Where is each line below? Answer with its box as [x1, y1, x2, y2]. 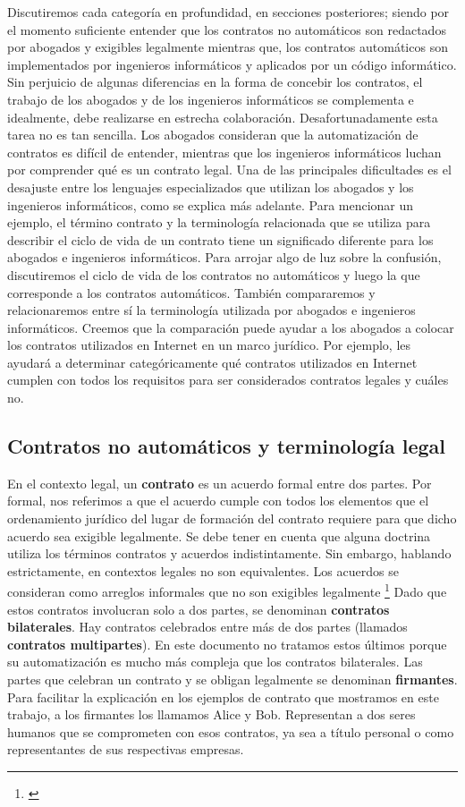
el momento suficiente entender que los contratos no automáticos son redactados [7, 20, 446, 38]
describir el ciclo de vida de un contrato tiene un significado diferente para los [7, 230, 434, 249]
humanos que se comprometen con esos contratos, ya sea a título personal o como [7, 722, 454, 741]
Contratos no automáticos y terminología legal [7, 432, 445, 460]
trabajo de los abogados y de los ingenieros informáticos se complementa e [7, 89, 414, 108]
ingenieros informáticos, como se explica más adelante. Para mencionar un [7, 195, 414, 214]
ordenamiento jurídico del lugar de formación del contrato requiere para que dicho [7, 509, 457, 528]
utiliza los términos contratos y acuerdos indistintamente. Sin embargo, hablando [7, 544, 452, 563]
